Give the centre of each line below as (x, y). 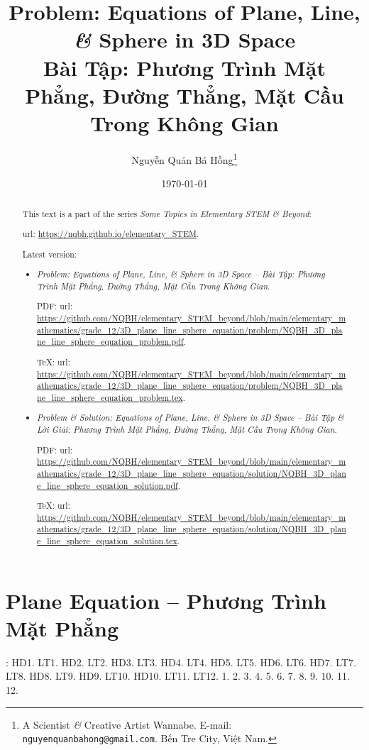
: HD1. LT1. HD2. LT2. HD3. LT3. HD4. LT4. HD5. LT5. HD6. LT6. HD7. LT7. (181, 662)
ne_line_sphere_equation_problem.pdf (110, 342)
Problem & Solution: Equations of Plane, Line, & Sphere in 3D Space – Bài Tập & (191, 418)
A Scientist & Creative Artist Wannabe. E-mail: (127, 724)
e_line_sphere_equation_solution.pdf (108, 485)
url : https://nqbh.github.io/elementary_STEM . (111, 234)
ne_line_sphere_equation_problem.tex (110, 397)
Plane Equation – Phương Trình (166, 600)
